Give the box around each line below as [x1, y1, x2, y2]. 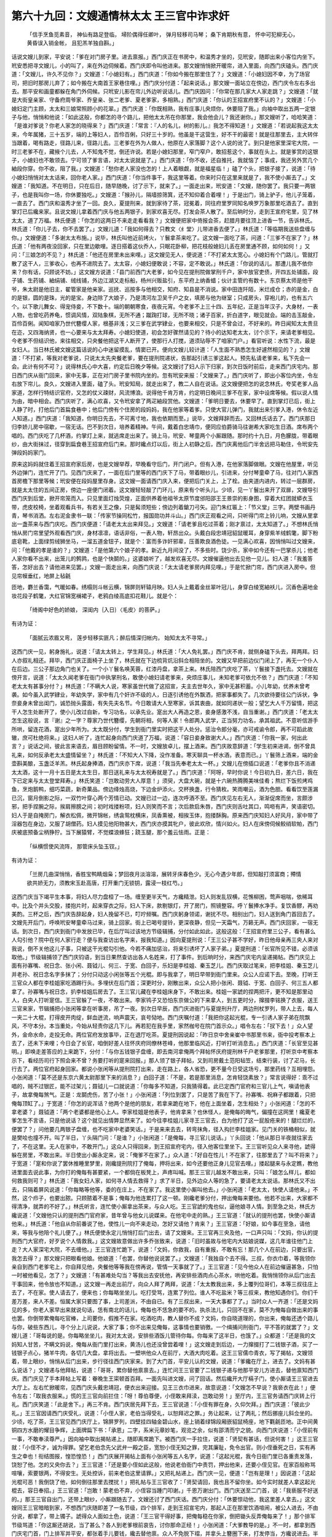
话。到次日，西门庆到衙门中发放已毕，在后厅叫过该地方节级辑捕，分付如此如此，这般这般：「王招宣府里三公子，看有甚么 [11, 927, 316, 934]
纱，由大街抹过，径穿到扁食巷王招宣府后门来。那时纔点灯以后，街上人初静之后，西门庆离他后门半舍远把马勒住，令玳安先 [11, 440, 318, 448]
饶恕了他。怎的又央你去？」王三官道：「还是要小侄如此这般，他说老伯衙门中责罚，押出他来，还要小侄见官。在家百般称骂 [11, 1461, 316, 1469]
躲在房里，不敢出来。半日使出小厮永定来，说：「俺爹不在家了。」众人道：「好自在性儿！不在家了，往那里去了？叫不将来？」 [11, 1151, 318, 1158]
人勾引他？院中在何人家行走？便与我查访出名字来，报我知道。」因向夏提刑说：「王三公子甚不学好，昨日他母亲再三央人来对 [11, 936, 318, 944]
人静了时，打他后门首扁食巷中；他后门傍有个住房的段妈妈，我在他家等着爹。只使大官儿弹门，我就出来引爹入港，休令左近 [11, 406, 318, 413]
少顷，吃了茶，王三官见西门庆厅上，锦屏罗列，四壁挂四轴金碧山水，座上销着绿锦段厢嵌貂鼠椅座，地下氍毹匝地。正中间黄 [11, 1418, 318, 1426]
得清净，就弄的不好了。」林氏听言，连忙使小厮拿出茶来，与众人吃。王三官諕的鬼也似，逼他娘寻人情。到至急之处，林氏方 [11, 1203, 316, 1211]
